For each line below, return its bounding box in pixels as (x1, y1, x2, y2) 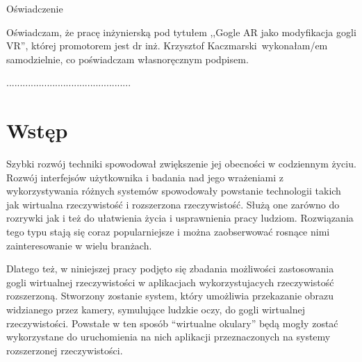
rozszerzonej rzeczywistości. (6, 343, 123, 357)
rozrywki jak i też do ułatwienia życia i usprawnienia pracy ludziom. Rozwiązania (6, 211, 354, 225)
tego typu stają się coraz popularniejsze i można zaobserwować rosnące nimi (6, 224, 330, 239)
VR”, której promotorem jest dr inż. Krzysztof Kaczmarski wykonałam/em (6, 38, 328, 53)
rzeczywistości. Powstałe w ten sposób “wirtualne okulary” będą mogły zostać (6, 315, 338, 330)
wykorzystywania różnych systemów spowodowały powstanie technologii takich (6, 183, 341, 198)
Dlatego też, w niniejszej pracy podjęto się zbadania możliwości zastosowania (6, 261, 334, 276)
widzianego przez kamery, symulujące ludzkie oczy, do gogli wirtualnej (6, 302, 305, 317)
